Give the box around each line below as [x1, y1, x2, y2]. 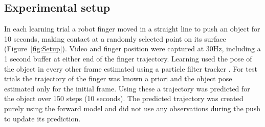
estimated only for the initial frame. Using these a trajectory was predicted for [4, 83, 250, 93]
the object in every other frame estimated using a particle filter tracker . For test [4, 63, 257, 74]
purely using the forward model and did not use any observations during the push [4, 103, 261, 113]
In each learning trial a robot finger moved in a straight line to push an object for [4, 23, 260, 34]
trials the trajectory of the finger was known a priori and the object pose [4, 73, 232, 84]
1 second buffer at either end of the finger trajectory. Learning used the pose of [4, 53, 252, 63]
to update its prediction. [4, 113, 81, 123]
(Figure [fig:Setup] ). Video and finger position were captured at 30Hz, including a [4, 43, 261, 54]
